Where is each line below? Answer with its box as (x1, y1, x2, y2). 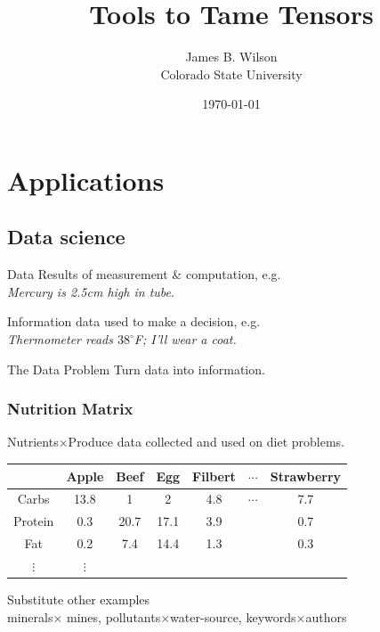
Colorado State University (160, 64, 303, 83)
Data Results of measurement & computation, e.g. (7, 265, 281, 283)
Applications (7, 161, 165, 198)
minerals (7, 607, 53, 626)
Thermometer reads (7, 330, 113, 349)
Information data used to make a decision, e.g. (7, 312, 261, 331)
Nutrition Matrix (7, 398, 133, 420)
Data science (7, 223, 125, 250)
